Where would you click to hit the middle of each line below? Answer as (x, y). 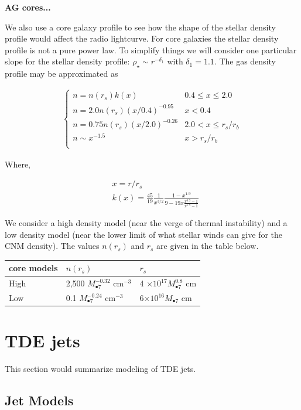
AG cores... (28, 7)
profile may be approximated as (61, 74)
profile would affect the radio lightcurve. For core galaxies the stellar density (142, 38)
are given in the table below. (208, 246)
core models (33, 268)
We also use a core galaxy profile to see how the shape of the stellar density (140, 27)
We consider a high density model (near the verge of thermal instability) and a (146, 223)
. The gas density (245, 61)
